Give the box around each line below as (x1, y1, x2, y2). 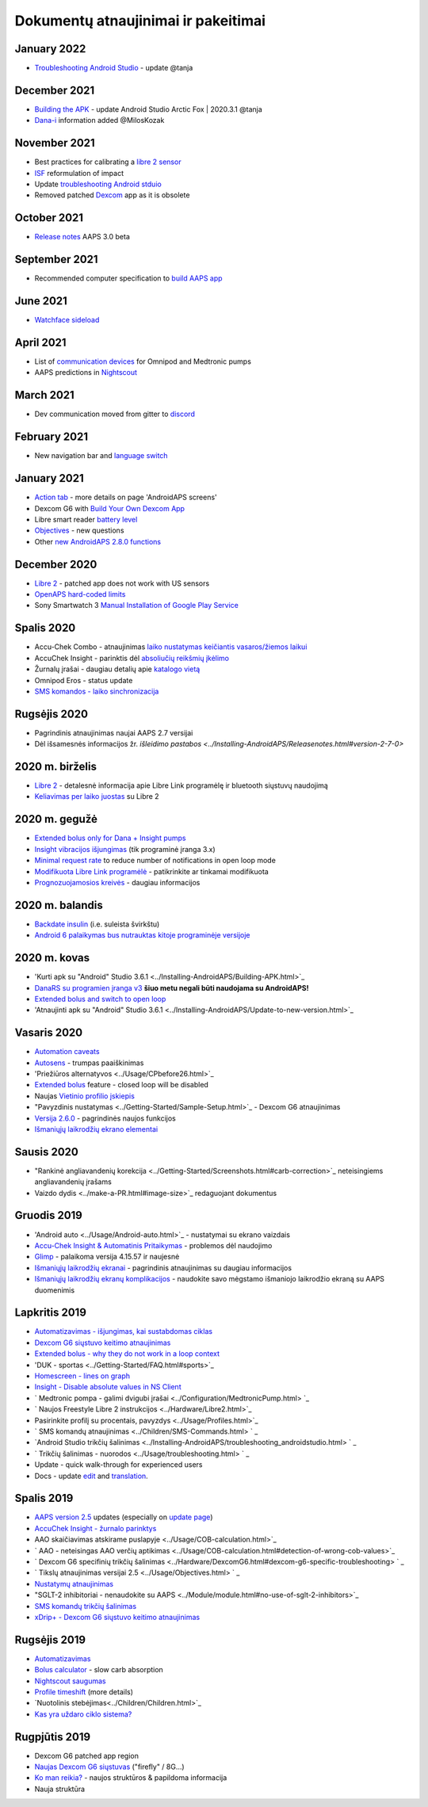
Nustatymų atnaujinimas (34, 1579, 114, 1588)
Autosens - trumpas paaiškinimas (34, 1058, 144, 1068)
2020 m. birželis (14, 760, 97, 773)
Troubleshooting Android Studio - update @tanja (34, 63, 193, 73)
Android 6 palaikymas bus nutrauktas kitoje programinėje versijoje (34, 930, 250, 940)
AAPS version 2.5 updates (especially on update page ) (34, 1512, 213, 1522)
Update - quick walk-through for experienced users (34, 1460, 203, 1469)
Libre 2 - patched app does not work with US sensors (34, 579, 210, 588)
